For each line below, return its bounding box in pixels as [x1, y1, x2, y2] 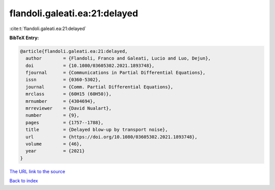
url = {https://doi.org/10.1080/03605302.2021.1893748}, [25, 134, 198, 140]
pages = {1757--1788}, [25, 120, 104, 125]
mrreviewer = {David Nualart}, [25, 105, 112, 112]
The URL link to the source [9, 168, 66, 174]
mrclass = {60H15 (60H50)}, [25, 91, 112, 97]
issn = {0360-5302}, [25, 77, 101, 83]
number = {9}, [25, 113, 80, 118]
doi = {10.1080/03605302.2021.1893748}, [25, 63, 155, 68]
